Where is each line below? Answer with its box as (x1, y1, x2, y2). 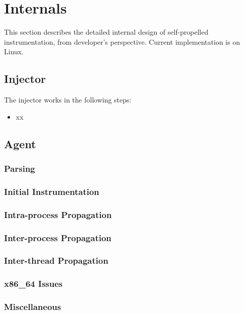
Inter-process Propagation (4, 231, 111, 244)
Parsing (4, 162, 35, 174)
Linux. (4, 46, 24, 57)
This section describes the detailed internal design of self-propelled (4, 27, 208, 37)
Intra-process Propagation (4, 208, 112, 221)
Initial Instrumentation (4, 185, 99, 197)
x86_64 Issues (4, 277, 63, 290)
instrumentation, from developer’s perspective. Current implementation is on (4, 36, 240, 47)
